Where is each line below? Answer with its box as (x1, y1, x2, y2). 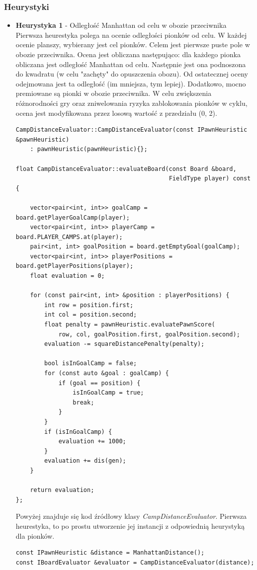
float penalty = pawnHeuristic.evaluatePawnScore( (44, 321, 215, 328)
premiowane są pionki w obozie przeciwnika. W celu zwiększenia (15, 88, 212, 98)
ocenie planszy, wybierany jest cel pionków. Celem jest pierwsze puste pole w (15, 39, 250, 50)
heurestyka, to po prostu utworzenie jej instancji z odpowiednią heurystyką (15, 520, 245, 531)
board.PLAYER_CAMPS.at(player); (15, 233, 123, 241)
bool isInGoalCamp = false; (44, 360, 137, 367)
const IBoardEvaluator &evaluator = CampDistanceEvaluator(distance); (15, 559, 255, 566)
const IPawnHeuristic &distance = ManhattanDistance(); (15, 549, 205, 557)
